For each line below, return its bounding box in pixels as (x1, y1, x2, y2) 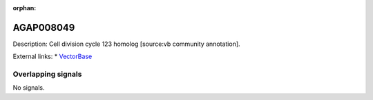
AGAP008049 (12, 21, 75, 34)
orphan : (12, 4, 37, 12)
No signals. (12, 84, 45, 92)
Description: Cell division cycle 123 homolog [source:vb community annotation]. (12, 40, 241, 48)
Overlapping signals (12, 69, 82, 79)
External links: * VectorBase (12, 52, 93, 61)
